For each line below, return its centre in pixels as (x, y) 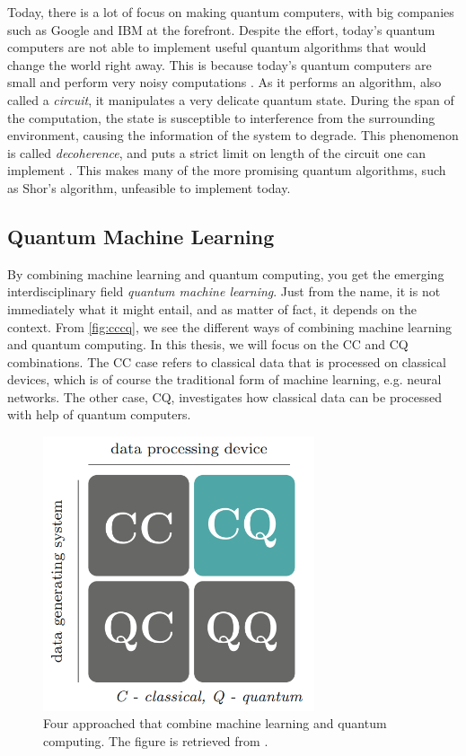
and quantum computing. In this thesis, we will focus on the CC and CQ (208, 344)
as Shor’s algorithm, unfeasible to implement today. (149, 187)
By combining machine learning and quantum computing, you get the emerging (226, 273)
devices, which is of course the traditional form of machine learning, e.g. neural (224, 379)
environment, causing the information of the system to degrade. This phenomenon (233, 135)
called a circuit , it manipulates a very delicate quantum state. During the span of (231, 99)
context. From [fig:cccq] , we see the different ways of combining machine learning (230, 326)
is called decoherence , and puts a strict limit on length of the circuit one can (217, 152)
